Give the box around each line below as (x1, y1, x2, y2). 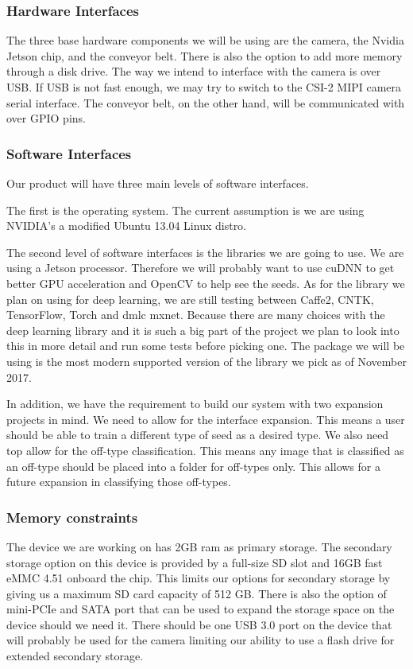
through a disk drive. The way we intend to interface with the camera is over (6, 63, 381, 80)
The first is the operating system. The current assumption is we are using (6, 201, 365, 218)
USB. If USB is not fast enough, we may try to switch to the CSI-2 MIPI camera (6, 79, 402, 95)
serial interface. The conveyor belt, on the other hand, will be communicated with (6, 94, 405, 111)
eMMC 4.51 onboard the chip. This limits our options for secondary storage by (6, 570, 391, 586)
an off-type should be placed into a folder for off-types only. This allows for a (6, 457, 380, 474)
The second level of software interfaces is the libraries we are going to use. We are (6, 243, 404, 260)
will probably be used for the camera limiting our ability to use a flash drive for (6, 632, 395, 648)
